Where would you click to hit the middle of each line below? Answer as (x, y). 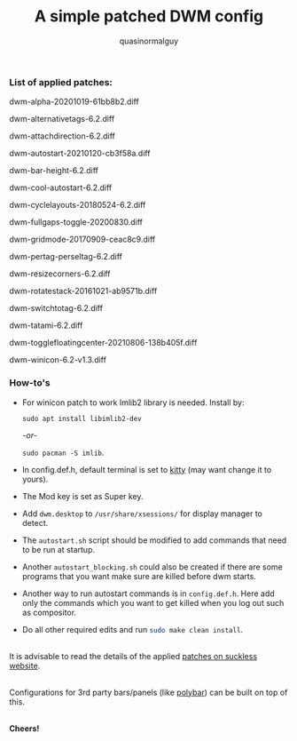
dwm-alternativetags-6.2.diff (62, 119)
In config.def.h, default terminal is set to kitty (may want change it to (147, 469)
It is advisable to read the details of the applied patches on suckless (133, 656)
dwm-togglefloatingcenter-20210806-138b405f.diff (103, 343)
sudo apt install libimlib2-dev (82, 418)
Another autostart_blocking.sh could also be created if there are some (152, 567)
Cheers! (24, 728)
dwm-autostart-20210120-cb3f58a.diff (80, 154)
